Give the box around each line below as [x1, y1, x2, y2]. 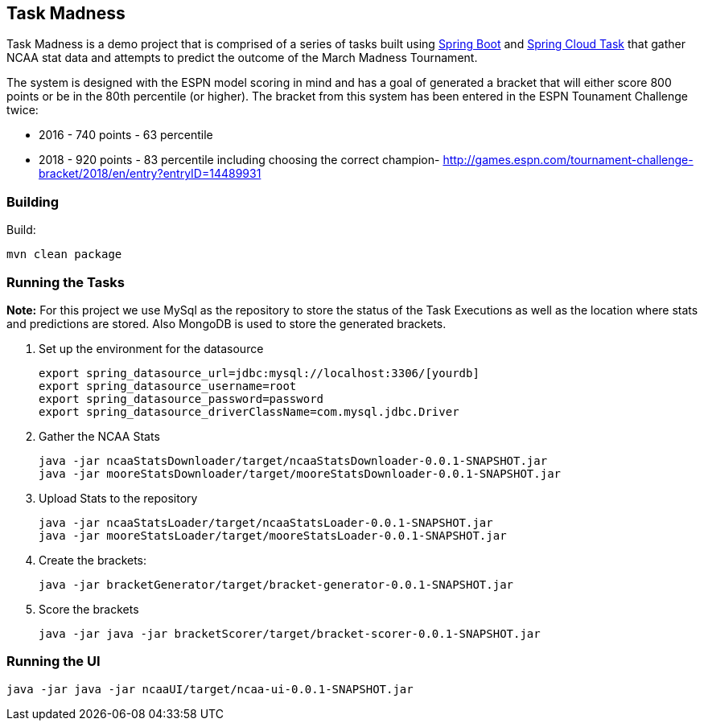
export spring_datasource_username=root [39, 379, 297, 392]
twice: [6, 103, 39, 117]
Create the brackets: [39, 552, 147, 567]
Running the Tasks [6, 273, 125, 290]
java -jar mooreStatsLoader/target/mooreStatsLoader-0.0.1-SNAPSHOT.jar [39, 528, 507, 542]
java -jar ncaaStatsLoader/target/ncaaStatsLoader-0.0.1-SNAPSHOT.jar [39, 515, 493, 529]
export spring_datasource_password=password [39, 392, 324, 405]
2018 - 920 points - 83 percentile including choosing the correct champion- [39, 153, 440, 167]
